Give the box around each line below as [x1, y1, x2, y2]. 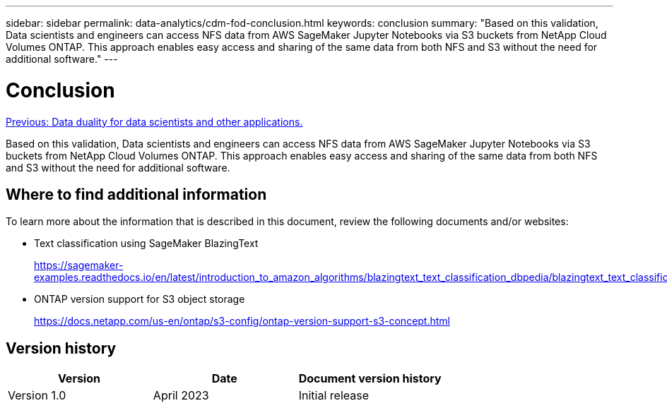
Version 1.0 [8, 388, 66, 403]
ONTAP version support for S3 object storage [34, 293, 245, 306]
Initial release [298, 388, 370, 403]
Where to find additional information [6, 185, 267, 203]
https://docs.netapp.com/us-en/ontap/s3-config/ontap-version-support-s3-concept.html [34, 315, 450, 328]
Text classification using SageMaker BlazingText [34, 237, 259, 250]
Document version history [298, 371, 442, 386]
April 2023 [153, 388, 209, 403]
